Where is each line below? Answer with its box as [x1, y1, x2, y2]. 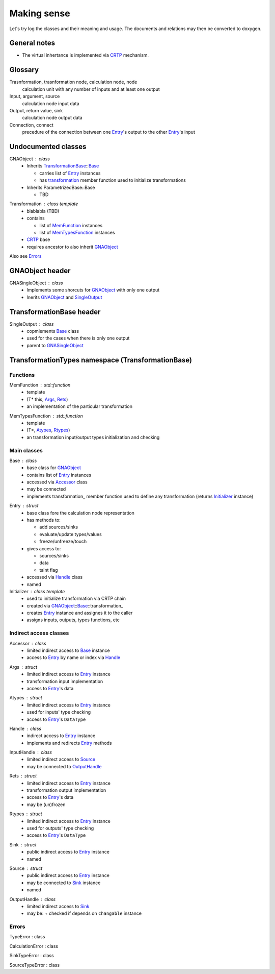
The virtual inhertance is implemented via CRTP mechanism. [22, 52, 149, 58]
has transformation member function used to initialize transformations [39, 177, 186, 183]
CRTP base [26, 236, 50, 242]
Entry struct [9, 503, 39, 509]
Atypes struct [9, 695, 43, 701]
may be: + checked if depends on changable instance [26, 910, 142, 916]
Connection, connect [9, 121, 53, 128]
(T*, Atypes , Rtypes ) [26, 427, 70, 433]
